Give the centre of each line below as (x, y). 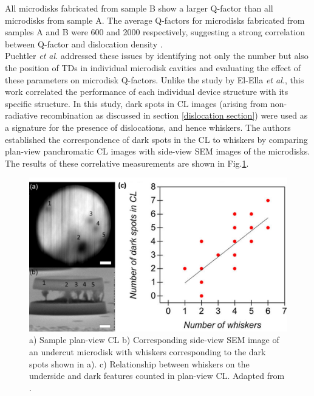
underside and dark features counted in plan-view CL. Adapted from (157, 376)
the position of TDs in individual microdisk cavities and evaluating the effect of (153, 67)
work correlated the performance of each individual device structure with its (147, 92)
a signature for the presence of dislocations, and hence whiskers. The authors (148, 127)
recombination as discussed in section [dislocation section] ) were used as (174, 115)
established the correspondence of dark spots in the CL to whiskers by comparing (156, 139)
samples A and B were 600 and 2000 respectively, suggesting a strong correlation (155, 32)
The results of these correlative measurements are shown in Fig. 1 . (127, 163)
